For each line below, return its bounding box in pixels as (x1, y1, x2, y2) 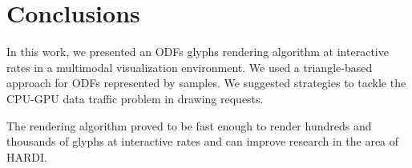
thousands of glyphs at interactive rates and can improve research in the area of (6, 133, 399, 150)
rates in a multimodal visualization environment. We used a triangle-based (6, 58, 373, 75)
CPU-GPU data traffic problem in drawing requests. (6, 90, 264, 106)
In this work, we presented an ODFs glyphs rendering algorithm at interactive (6, 43, 389, 60)
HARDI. (6, 148, 47, 165)
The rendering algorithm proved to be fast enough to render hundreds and (6, 117, 372, 134)
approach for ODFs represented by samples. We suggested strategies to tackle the (6, 74, 406, 91)
